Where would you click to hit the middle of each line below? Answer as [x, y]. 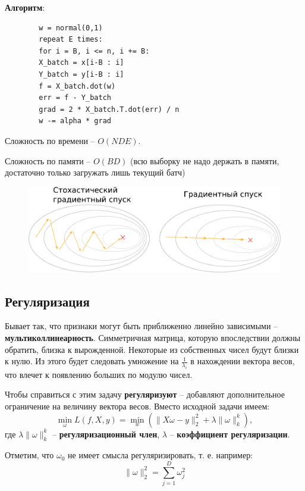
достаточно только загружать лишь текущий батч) [95, 172]
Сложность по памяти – [48, 160]
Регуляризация [47, 301]
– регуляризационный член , [106, 434]
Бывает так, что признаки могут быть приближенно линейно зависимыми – [142, 326]
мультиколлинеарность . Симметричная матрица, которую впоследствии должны [153, 337]
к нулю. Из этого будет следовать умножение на [92, 361]
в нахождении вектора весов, [243, 361]
